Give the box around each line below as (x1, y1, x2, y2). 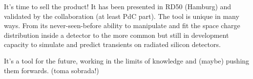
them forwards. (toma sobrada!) (4, 65, 99, 75)
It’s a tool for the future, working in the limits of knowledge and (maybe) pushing (4, 55, 250, 65)
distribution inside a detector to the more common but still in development (4, 30, 229, 40)
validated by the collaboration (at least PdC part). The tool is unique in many (4, 11, 239, 21)
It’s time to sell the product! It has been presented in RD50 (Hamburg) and (4, 1, 232, 11)
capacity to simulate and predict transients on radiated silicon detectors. (4, 39, 221, 49)
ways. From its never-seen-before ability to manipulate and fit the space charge (4, 20, 240, 31)
